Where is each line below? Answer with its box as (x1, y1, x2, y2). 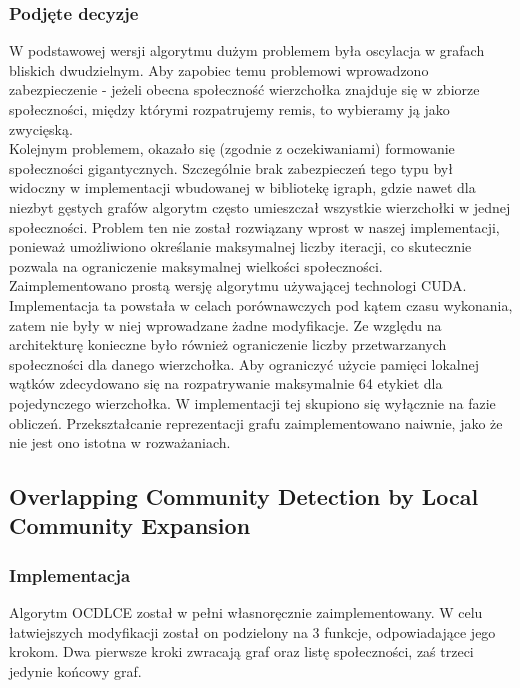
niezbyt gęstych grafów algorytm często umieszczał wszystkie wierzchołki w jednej (9, 196, 511, 217)
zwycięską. (9, 118, 73, 139)
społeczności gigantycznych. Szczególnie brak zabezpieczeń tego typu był (9, 157, 453, 178)
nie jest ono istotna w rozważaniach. (9, 432, 231, 453)
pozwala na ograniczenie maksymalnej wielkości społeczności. (9, 255, 383, 276)
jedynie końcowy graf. (9, 660, 142, 681)
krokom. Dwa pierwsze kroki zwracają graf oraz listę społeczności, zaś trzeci (9, 641, 474, 662)
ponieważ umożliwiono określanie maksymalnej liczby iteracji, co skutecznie (9, 236, 472, 257)
